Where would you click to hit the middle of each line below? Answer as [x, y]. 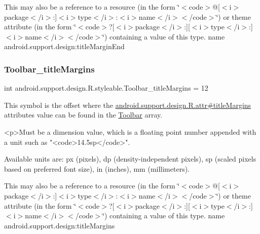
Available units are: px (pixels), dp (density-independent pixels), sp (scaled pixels [130, 159]
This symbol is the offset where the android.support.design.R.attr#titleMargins [128, 105]
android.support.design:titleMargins [60, 225]
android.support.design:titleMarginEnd [64, 46]
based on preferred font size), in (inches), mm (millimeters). [97, 168]
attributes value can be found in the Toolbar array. [83, 115]
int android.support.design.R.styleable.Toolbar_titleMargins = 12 [106, 88]
